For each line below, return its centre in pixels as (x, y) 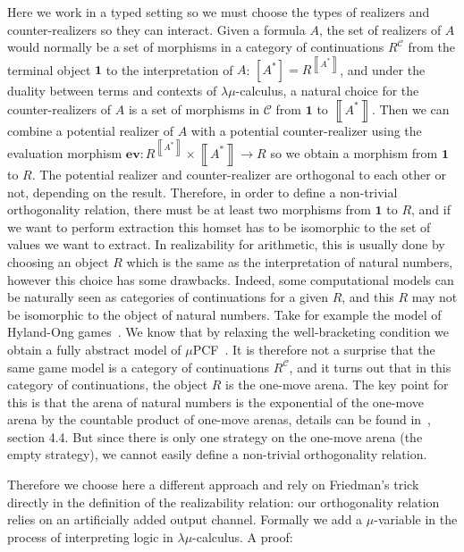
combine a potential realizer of (90, 130)
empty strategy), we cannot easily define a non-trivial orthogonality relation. (217, 454)
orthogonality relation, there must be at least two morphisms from (189, 209)
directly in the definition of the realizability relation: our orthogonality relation (224, 502)
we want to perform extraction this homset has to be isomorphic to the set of (219, 226)
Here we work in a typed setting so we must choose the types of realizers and (219, 12)
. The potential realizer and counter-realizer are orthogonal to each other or (239, 174)
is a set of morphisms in (194, 109)
